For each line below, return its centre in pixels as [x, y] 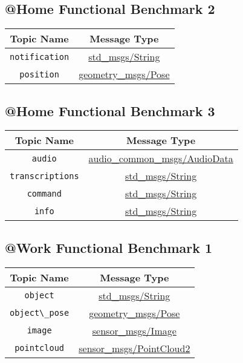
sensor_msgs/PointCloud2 [134, 348]
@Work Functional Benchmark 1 [109, 247]
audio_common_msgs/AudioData [161, 159]
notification [40, 57]
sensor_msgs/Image [134, 330]
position [39, 74]
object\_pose [40, 313]
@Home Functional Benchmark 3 [110, 110]
